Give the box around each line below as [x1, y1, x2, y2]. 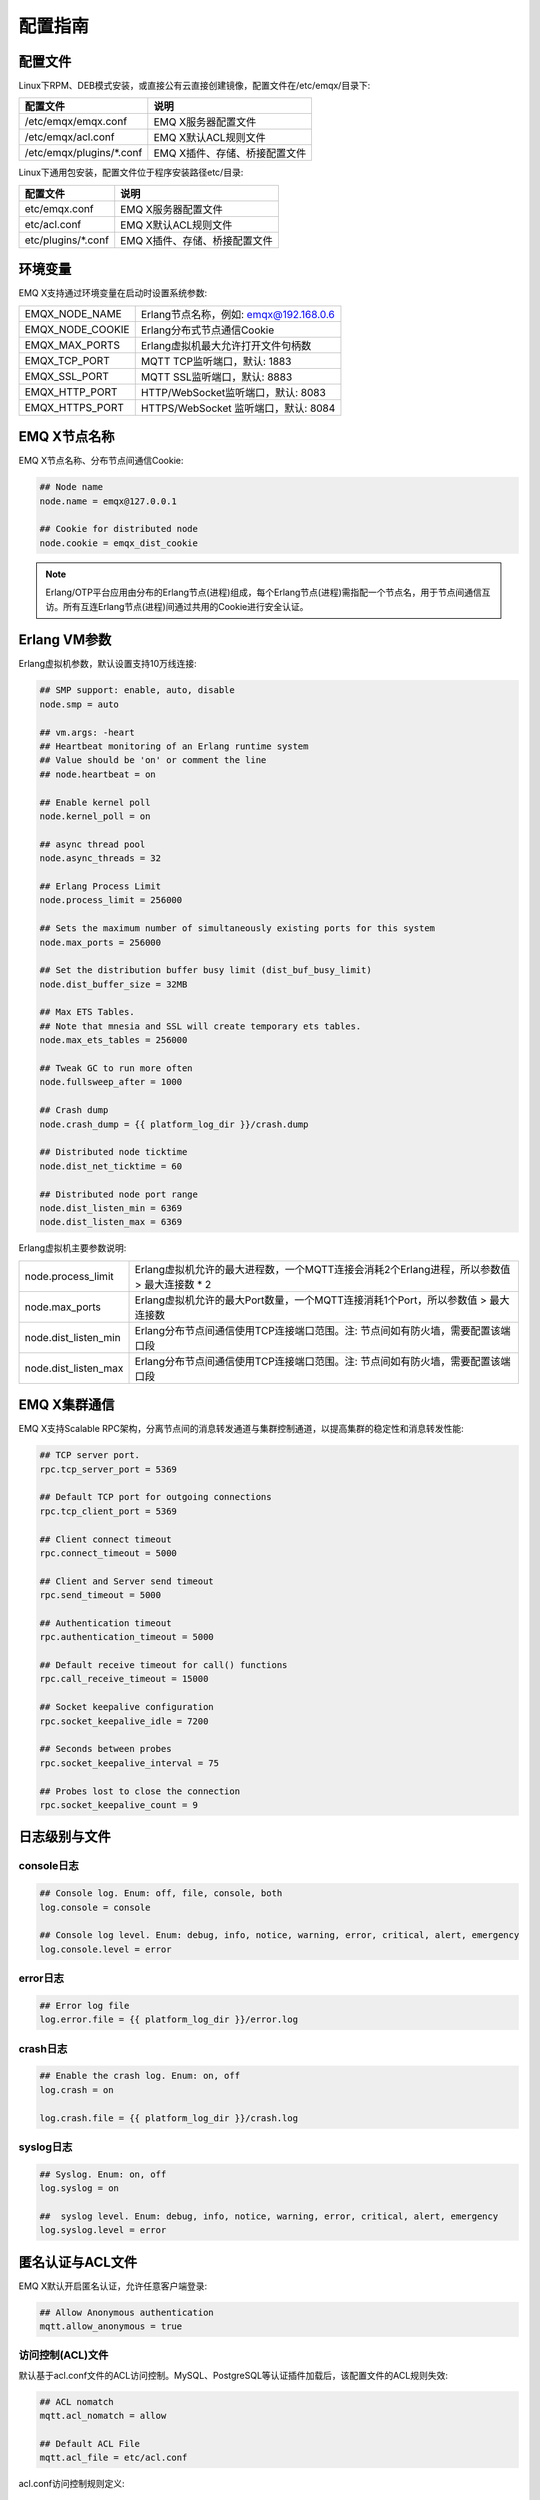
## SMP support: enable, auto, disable [39, 685, 235, 696]
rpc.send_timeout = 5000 [39, 1590, 162, 1601]
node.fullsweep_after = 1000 [39, 1076, 183, 1088]
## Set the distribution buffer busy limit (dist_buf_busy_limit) [39, 965, 372, 976]
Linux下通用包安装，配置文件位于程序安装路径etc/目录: [18, 166, 244, 179]
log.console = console [39, 1901, 151, 1913]
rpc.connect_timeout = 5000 [39, 1547, 177, 1559]
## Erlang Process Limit [39, 880, 162, 892]
